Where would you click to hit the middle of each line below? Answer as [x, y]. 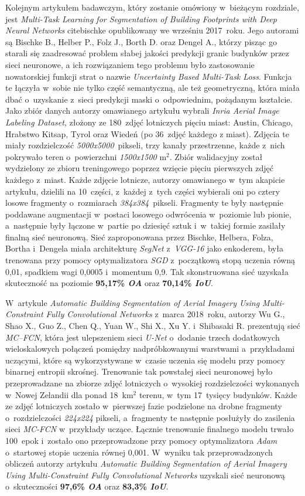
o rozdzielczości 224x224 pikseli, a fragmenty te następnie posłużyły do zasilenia [150, 417]
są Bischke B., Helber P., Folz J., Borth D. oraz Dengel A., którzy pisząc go [141, 41]
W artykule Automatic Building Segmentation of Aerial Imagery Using [133, 302]
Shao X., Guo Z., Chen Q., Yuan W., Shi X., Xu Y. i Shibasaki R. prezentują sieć [153, 326]
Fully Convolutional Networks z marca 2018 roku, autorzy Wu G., [165, 314]
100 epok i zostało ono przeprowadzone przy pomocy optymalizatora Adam [141, 440]
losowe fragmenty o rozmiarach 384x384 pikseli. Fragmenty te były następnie [144, 203]
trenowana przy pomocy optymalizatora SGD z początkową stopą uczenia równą [150, 260]
